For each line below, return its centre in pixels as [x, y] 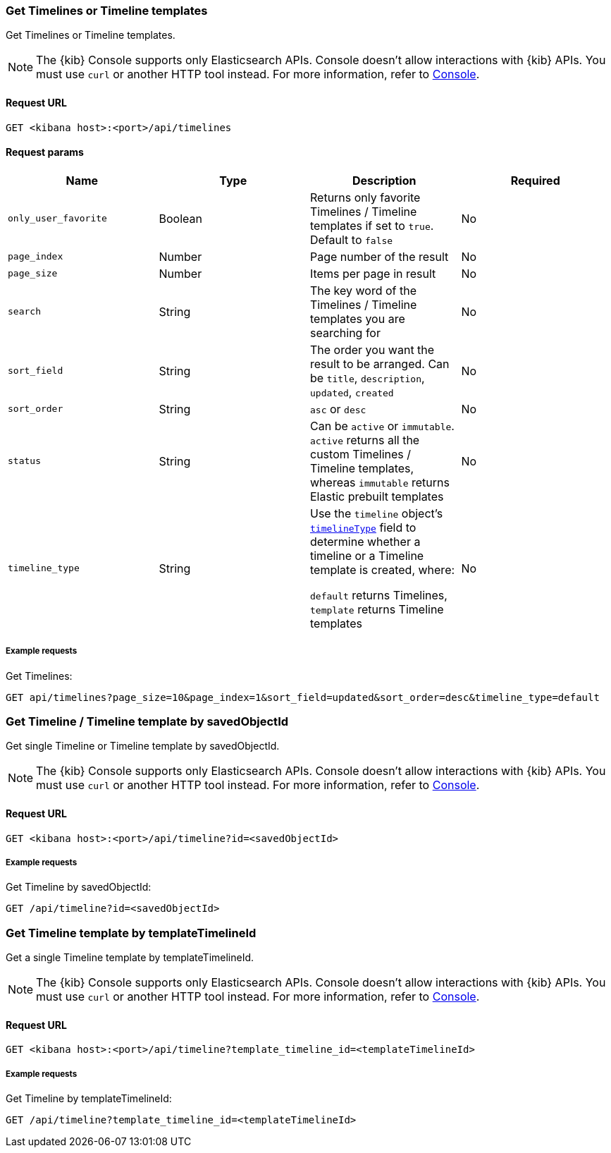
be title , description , [368, 378]
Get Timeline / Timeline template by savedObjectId [147, 721]
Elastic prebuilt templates [377, 496]
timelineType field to [363, 527]
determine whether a [365, 541]
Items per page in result [373, 273]
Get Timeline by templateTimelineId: [89, 1099]
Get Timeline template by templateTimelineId [131, 933]
